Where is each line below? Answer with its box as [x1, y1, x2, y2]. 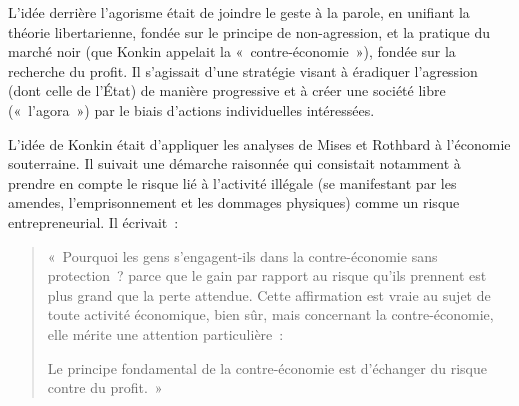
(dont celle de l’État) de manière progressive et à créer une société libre [8, 80, 446, 101]
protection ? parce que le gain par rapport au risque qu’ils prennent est [47, 265, 487, 286]
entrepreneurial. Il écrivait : [8, 211, 179, 232]
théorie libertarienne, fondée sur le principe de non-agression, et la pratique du [8, 21, 490, 42]
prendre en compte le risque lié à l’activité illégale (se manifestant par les [8, 172, 457, 193]
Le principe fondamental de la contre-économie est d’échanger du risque [47, 357, 487, 378]
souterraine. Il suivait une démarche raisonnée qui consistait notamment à [8, 153, 461, 174]
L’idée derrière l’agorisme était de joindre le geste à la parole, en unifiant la [8, 2, 470, 22]
